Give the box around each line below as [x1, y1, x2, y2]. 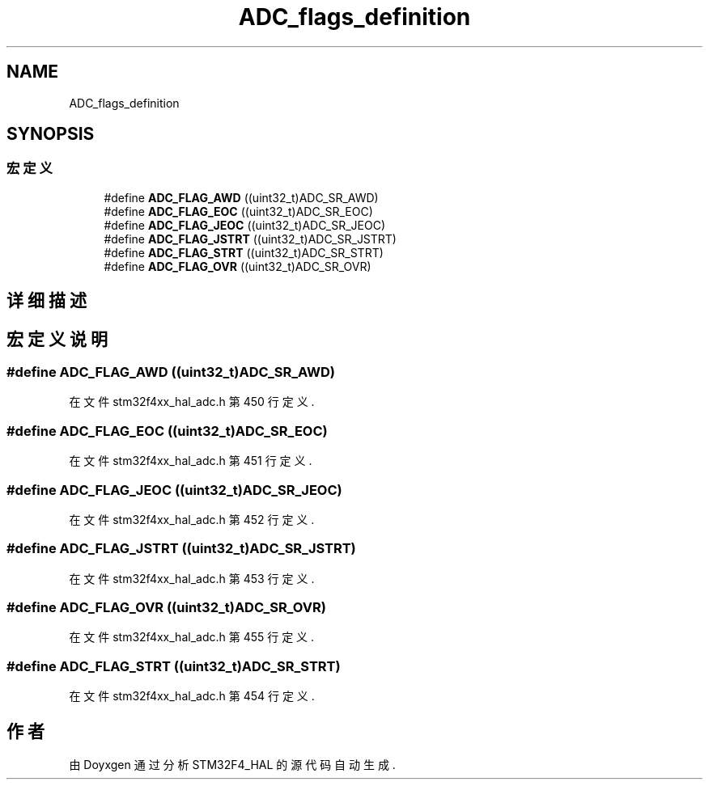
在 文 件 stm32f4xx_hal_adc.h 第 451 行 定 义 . [69, 454, 312, 468]
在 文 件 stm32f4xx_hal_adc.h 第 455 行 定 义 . [69, 630, 315, 644]
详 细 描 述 [6, 290, 87, 311]
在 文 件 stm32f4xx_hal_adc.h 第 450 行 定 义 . [69, 395, 315, 409]
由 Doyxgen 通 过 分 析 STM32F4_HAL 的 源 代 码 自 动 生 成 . [69, 758, 396, 772]
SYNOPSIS [6, 124, 95, 145]
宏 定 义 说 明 [6, 328, 108, 349]
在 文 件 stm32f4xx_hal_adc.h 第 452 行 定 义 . [69, 512, 315, 526]
